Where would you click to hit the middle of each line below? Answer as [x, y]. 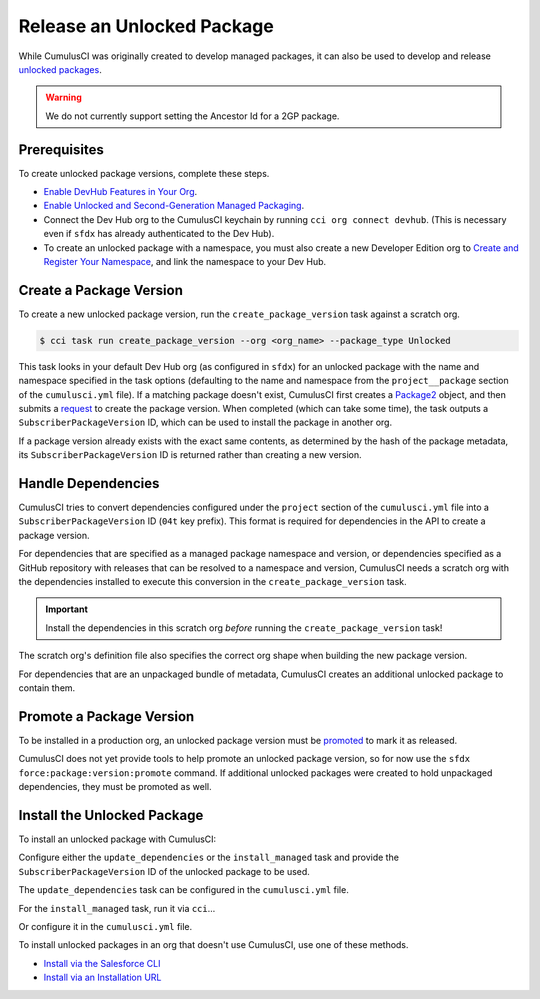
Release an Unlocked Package [146, 26]
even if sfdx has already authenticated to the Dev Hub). [159, 234]
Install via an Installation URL [102, 977]
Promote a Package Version [106, 716]
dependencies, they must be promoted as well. [115, 787]
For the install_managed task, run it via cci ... [117, 908]
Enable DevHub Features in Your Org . [120, 192]
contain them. [47, 688]
